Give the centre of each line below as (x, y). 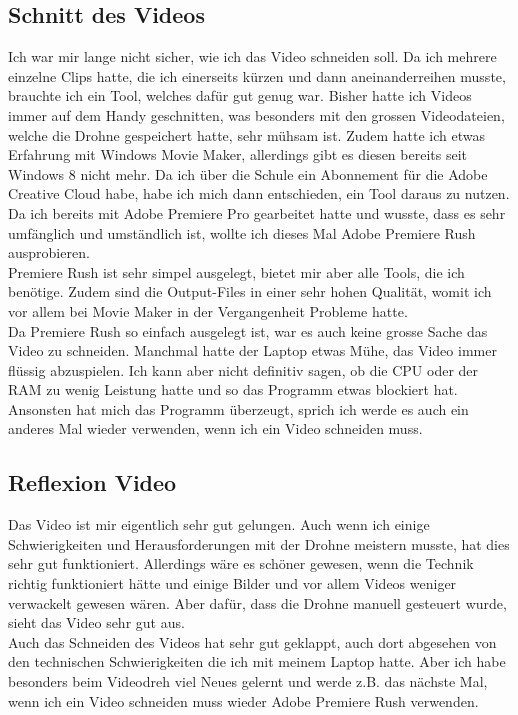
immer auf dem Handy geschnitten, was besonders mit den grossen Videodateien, (256, 114)
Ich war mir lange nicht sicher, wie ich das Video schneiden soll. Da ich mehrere (252, 56)
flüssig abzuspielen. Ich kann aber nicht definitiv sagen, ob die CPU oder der (243, 369)
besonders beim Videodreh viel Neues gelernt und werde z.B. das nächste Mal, (248, 681)
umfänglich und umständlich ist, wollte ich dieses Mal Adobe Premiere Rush (242, 232)
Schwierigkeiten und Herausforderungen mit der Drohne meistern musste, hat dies (259, 543)
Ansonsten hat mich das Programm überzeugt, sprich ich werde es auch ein (238, 408)
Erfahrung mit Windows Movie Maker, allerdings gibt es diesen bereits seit (237, 154)
